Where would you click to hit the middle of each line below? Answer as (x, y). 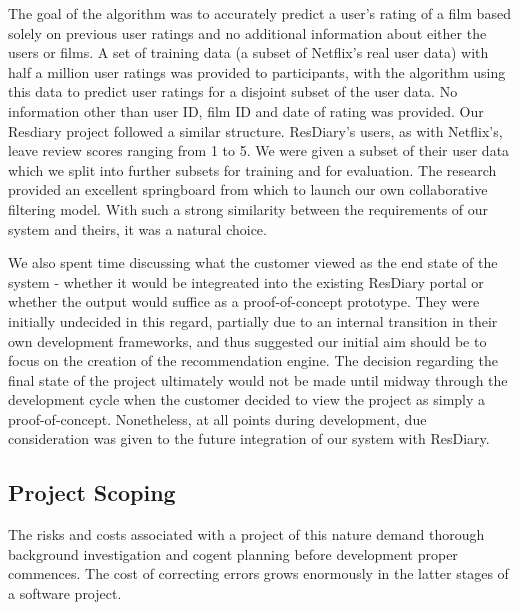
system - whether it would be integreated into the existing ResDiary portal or (246, 281)
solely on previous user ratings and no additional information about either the (247, 32)
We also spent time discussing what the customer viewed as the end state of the (253, 262)
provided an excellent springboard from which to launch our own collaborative (248, 189)
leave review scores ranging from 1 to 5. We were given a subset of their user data (259, 150)
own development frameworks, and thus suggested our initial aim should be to (247, 340)
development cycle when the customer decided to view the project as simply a (247, 399)
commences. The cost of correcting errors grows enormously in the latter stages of (258, 573)
